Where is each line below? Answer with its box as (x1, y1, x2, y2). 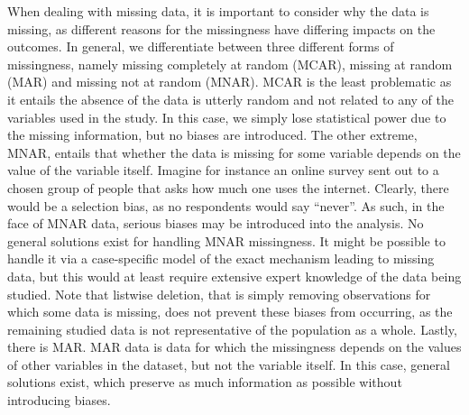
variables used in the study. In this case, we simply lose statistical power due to (7, 107, 446, 126)
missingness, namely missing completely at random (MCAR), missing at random (7, 54, 453, 73)
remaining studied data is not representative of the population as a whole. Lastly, (7, 319, 457, 338)
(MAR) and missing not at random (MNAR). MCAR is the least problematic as (7, 72, 452, 91)
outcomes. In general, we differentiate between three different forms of (7, 37, 394, 56)
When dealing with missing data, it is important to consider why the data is (7, 2, 429, 20)
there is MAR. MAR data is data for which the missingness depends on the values (7, 337, 462, 356)
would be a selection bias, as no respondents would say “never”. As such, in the (7, 196, 445, 215)
